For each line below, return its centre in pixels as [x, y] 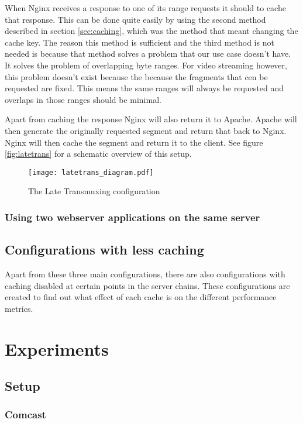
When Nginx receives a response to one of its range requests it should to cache [145, 8]
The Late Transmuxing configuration [94, 191]
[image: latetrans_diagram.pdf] [91, 172]
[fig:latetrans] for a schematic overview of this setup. [98, 154]
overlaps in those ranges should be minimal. [83, 99]
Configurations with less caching [104, 250]
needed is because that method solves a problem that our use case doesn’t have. [148, 54]
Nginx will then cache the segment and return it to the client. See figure [134, 142]
